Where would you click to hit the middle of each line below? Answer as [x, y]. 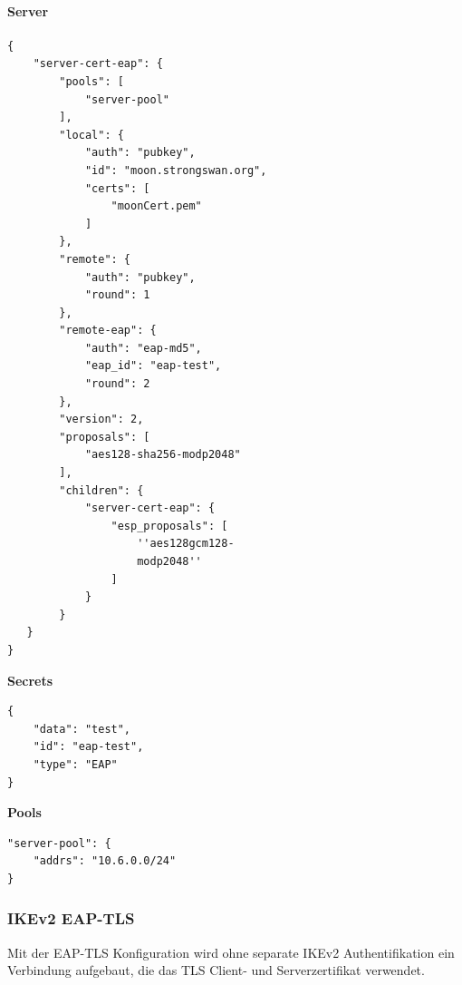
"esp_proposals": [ [169, 526]
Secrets [30, 680]
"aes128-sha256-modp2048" [163, 455]
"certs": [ [117, 188]
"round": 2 [117, 384]
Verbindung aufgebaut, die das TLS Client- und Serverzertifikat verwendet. [216, 970]
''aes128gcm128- [186, 544]
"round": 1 [117, 295]
